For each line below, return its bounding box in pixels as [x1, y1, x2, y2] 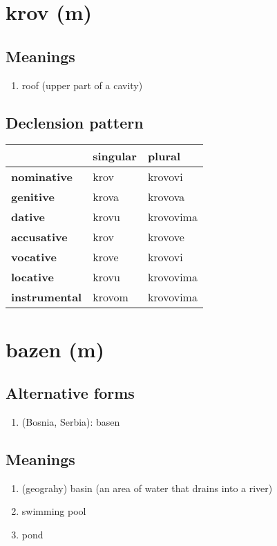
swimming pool [21, 504, 86, 518]
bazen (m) [6, 335, 105, 363]
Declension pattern [6, 111, 144, 133]
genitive [11, 189, 55, 205]
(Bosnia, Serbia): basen [21, 414, 120, 429]
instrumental [11, 289, 82, 305]
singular [93, 148, 137, 164]
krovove [147, 229, 184, 245]
